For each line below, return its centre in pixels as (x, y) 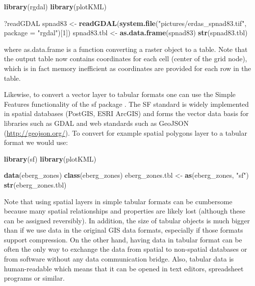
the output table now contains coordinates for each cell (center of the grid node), (126, 59)
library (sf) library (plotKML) (50, 158)
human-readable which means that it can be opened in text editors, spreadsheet (124, 268)
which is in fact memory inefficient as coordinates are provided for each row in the (127, 68)
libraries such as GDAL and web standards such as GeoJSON (96, 123)
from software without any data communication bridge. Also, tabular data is (119, 259)
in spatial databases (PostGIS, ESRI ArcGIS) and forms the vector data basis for (126, 113)
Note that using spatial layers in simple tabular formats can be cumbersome (118, 201)
